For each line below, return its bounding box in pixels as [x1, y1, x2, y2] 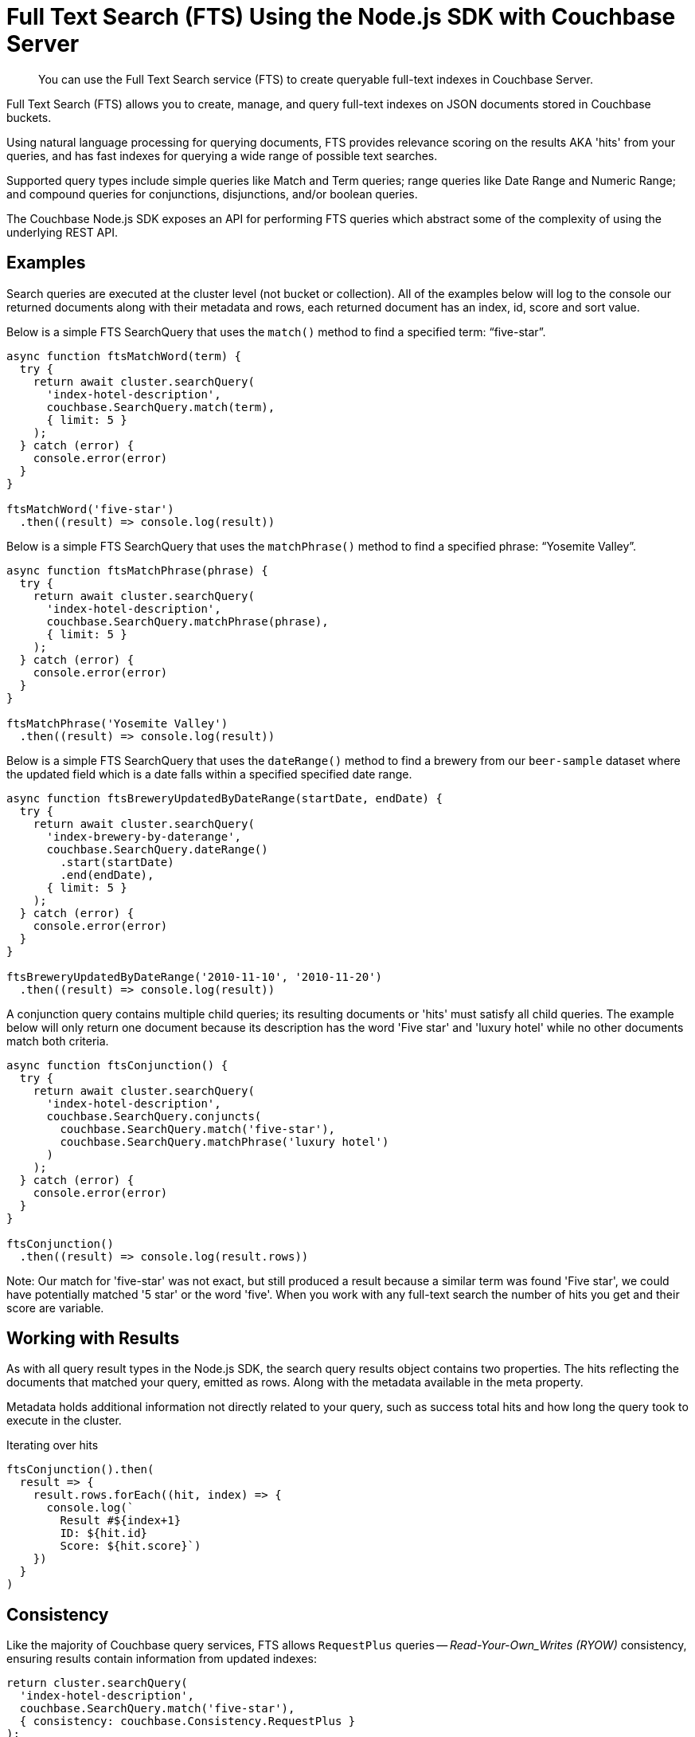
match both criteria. [6, 1033, 109, 1048]
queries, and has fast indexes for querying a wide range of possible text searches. [6, 148, 438, 163]
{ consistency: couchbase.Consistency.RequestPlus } [19, 1715, 356, 1728]
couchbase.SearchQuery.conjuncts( [46, 1109, 262, 1123]
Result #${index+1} [60, 1514, 182, 1527]
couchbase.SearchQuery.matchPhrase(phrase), [46, 614, 329, 628]
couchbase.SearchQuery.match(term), [46, 400, 275, 414]
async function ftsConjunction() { [6, 1058, 228, 1072]
